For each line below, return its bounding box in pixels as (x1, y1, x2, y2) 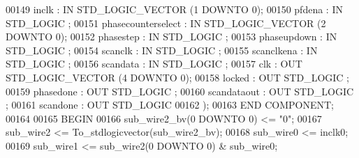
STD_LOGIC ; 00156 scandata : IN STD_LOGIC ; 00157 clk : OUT (6, 56, 302, 71)
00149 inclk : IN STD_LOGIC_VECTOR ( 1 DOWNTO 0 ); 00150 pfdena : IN (6, 2, 343, 16)
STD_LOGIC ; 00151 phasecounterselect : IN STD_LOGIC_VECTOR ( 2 (6, 15, 326, 30)
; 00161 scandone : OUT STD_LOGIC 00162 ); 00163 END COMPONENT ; (6, 97, 335, 112)
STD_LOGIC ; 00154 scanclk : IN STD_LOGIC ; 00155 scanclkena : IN (6, 42, 318, 57)
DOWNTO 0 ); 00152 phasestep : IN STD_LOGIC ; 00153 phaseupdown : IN (6, 29, 337, 44)
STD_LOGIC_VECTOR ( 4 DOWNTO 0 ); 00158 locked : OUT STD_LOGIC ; (6, 70, 349, 84)
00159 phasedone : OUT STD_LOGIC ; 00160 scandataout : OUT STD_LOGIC (6, 84, 354, 98)
